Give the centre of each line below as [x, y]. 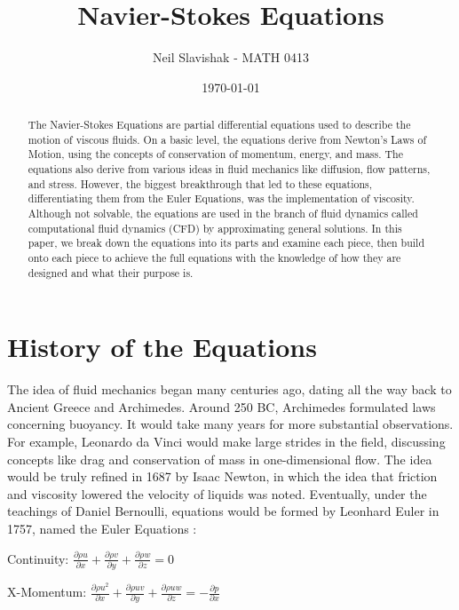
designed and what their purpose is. [111, 272]
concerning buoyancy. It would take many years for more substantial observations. [230, 424]
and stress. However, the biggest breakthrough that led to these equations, [200, 183]
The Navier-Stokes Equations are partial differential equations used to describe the [219, 125]
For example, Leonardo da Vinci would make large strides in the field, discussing [226, 442]
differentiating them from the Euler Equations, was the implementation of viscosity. [221, 198]
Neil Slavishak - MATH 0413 [231, 57]
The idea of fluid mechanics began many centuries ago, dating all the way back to [229, 389]
